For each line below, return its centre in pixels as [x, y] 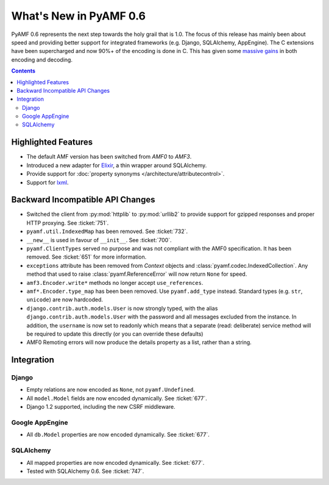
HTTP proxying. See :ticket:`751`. [68, 223]
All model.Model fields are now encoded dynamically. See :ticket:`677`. [117, 398]
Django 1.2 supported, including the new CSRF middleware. [101, 407]
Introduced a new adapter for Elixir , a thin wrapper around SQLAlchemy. [117, 165]
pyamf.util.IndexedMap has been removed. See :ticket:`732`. [107, 231]
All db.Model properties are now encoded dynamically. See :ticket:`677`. [118, 435]
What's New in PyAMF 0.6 [79, 16]
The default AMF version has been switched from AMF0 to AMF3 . [109, 157]
